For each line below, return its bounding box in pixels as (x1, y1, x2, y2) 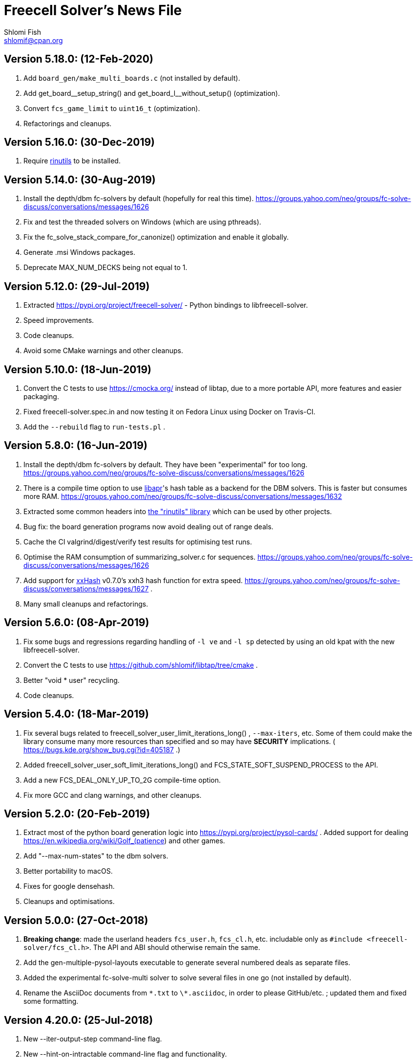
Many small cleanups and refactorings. (23, 599, 148, 608)
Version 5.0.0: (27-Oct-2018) (4, 914, 148, 926)
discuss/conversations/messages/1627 (23, 584, 149, 593)
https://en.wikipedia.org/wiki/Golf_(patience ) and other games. (23, 836, 225, 845)
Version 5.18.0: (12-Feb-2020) (4, 53, 153, 66)
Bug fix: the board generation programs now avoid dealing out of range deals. (23, 522, 273, 531)
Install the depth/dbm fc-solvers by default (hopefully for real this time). (23, 194, 254, 203)
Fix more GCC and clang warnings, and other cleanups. (23, 791, 202, 799)
